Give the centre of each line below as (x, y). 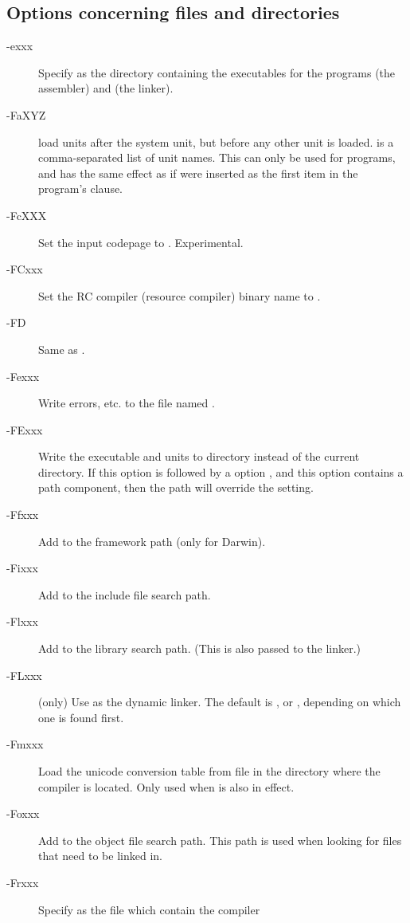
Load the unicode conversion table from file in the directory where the (209, 771)
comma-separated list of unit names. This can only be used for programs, (217, 157)
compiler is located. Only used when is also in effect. (166, 786)
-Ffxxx (23, 515)
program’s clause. (81, 189)
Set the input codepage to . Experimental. (141, 242)
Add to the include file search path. (125, 594)
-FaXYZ (26, 114)
